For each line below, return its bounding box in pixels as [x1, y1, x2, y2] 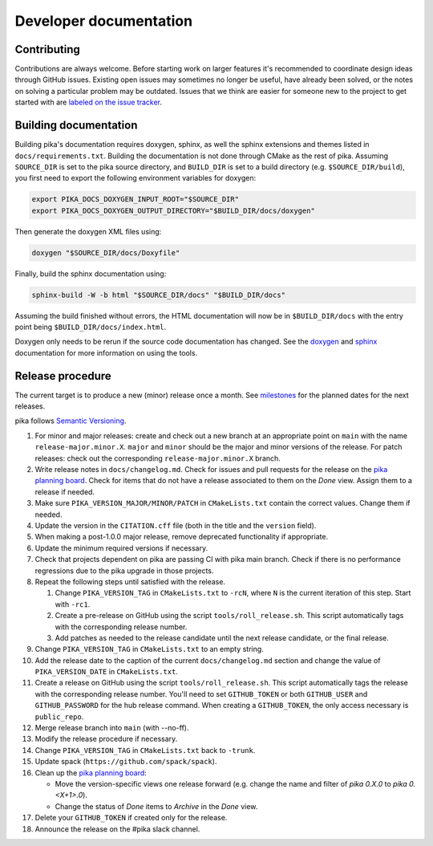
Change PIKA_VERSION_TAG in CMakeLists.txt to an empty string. [34, 645, 264, 654]
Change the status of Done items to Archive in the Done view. [55, 801, 258, 811]
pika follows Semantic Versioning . [14, 416, 127, 425]
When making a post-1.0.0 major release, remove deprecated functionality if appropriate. [34, 532, 329, 542]
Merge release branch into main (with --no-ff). [34, 723, 189, 733]
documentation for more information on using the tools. [14, 348, 198, 357]
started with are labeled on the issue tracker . [14, 97, 162, 108]
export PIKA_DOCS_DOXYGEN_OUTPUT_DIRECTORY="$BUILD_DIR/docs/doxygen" [31, 205, 316, 215]
